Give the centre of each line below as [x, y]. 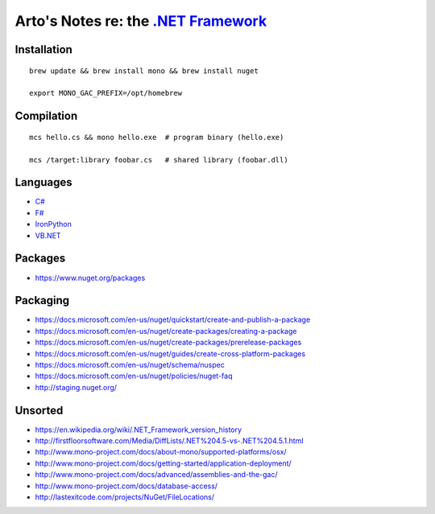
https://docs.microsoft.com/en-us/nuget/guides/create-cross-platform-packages [170, 353]
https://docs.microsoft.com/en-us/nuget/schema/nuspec [130, 364]
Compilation [46, 116]
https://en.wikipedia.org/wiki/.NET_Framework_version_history [138, 430]
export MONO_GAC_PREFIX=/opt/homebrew [106, 93]
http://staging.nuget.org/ [76, 387]
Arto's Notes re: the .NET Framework [141, 21]
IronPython [54, 224]
